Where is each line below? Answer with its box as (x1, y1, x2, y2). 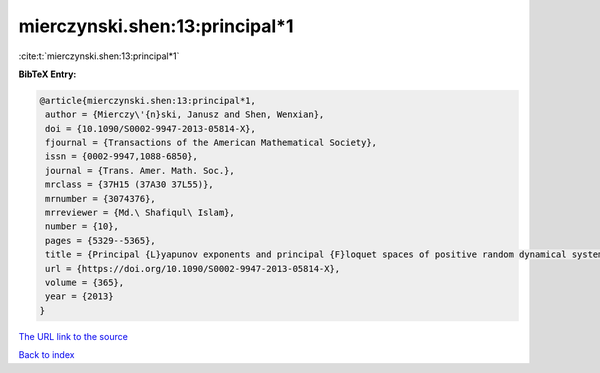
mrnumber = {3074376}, (45, 193, 157, 204)
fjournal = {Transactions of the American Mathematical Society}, (45, 137, 378, 149)
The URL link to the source (18, 330, 129, 342)
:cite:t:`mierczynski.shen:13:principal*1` (18, 50, 180, 62)
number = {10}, (45, 221, 120, 232)
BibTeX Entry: (18, 68, 77, 80)
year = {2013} (45, 291, 114, 302)
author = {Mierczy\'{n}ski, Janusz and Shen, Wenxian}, (45, 109, 325, 120)
